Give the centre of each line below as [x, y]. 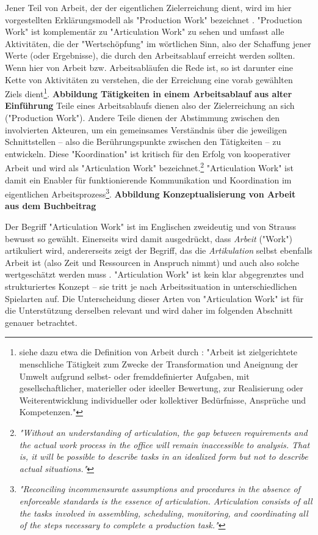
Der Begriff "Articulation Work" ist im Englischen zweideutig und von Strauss [151, 227]
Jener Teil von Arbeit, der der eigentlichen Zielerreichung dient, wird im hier [148, 7]
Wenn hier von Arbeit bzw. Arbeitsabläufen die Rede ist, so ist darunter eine [149, 67]
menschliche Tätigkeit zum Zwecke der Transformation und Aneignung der [159, 364]
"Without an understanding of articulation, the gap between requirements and [163, 432]
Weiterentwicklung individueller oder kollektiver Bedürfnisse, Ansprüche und [163, 400]
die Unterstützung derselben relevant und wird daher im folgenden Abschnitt [149, 310]
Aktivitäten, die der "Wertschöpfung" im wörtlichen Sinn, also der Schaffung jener [158, 43]
